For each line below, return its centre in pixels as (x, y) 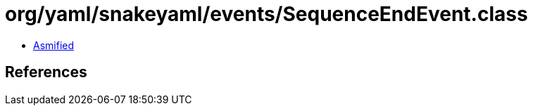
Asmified (54, 45)
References (46, 72)
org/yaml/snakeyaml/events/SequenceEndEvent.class (266, 14)
